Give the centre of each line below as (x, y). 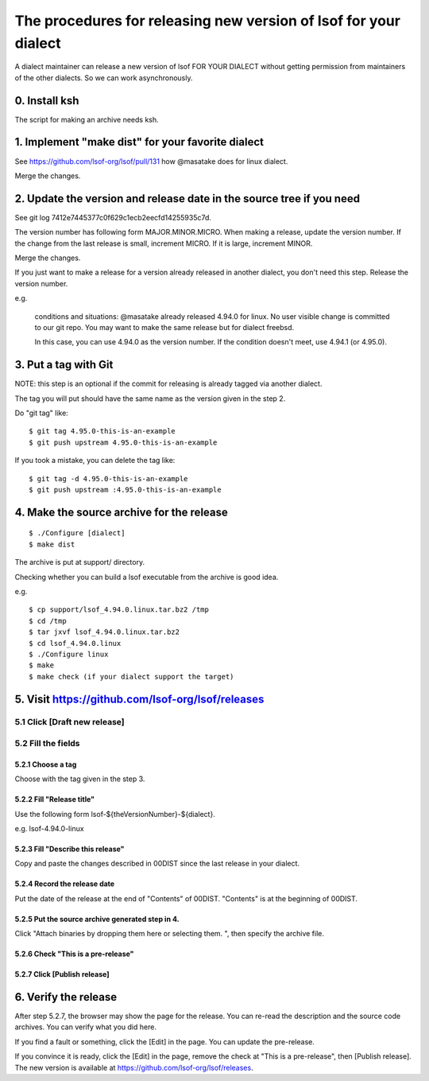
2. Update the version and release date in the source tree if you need (187, 198)
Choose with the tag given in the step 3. (80, 779)
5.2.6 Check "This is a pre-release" (74, 954)
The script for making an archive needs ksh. (87, 119)
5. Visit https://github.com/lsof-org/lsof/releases (139, 699)
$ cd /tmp (48, 621)
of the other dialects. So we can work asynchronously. (104, 78)
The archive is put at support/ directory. (80, 562)
